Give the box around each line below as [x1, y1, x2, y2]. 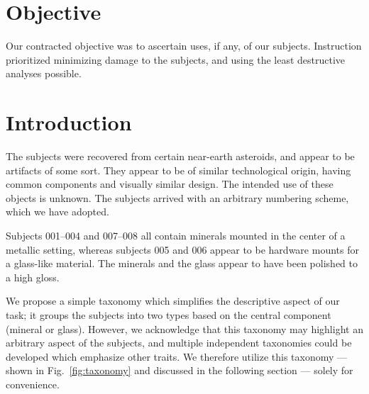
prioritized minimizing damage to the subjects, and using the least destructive [6, 52, 346, 67]
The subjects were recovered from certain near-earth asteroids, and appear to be [6, 149, 355, 164]
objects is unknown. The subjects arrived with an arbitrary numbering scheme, [6, 190, 349, 205]
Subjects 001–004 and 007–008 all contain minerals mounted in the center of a [6, 228, 346, 242]
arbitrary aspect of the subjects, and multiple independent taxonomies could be [6, 335, 352, 350]
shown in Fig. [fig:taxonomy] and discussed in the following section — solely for [6, 363, 353, 378]
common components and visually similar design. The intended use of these [6, 176, 334, 191]
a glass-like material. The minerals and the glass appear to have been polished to [6, 256, 358, 271]
